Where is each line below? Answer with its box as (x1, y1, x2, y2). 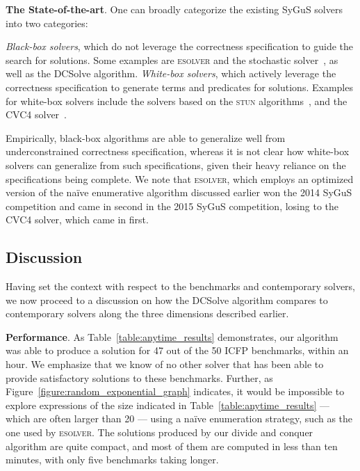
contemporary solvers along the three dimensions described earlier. (6, 306, 289, 321)
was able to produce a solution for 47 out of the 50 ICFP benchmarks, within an (6, 343, 349, 358)
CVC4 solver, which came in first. (6, 212, 149, 227)
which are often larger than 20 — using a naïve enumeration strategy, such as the (6, 411, 353, 426)
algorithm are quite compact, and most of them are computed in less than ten (6, 438, 338, 453)
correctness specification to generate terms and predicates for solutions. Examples (6, 79, 353, 94)
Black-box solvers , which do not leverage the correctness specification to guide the (6, 39, 354, 54)
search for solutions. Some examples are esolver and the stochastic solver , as (6, 52, 338, 67)
